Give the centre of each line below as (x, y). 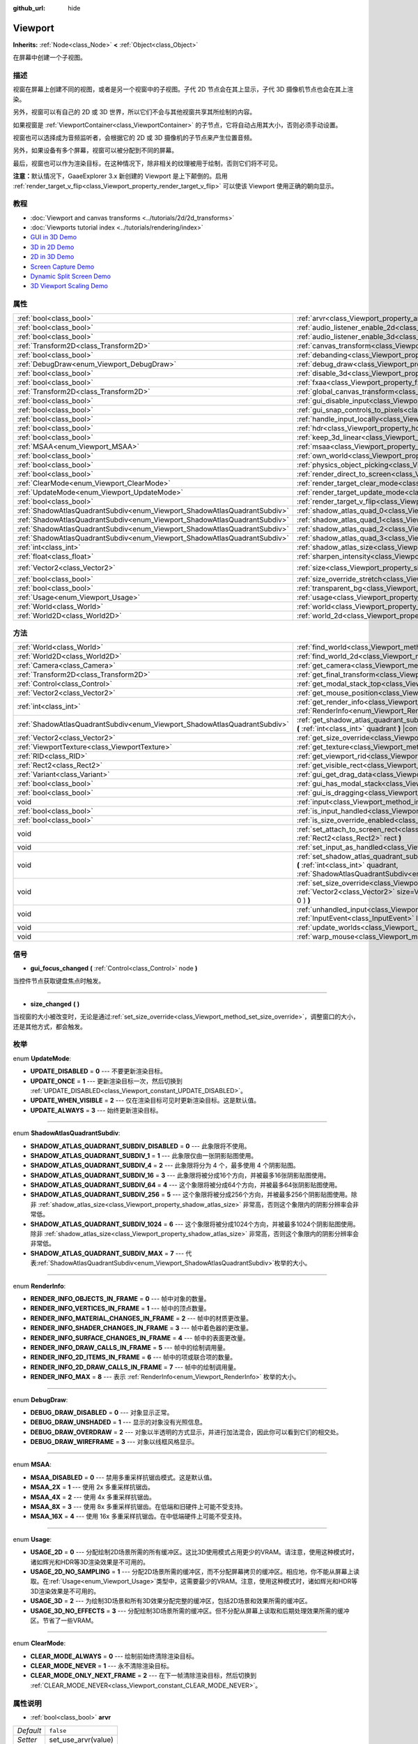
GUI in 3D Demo (53, 237)
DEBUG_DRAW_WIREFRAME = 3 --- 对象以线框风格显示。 (114, 1442)
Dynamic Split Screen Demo (71, 276)
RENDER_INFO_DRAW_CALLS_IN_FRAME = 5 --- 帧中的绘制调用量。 (130, 1347)
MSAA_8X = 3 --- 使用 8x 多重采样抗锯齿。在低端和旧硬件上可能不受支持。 (138, 1507)
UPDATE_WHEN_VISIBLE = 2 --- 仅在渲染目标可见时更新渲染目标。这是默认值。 (145, 1100)
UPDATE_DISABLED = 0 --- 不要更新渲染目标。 (99, 1072)
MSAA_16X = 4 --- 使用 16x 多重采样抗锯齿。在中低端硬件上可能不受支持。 (138, 1517)
